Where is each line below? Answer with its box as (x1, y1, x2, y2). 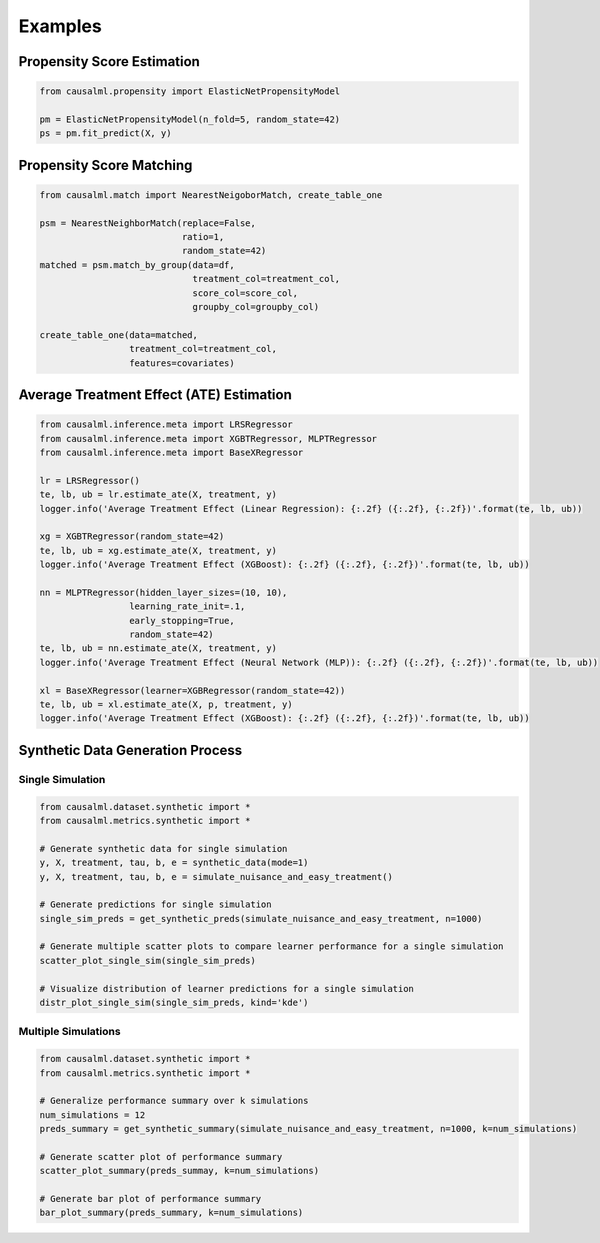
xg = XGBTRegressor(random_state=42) (39, 531, 225, 542)
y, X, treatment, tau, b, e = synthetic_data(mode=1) (39, 857, 309, 869)
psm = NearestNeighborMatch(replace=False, (39, 217, 257, 229)
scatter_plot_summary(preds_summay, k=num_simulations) (39, 1165, 320, 1177)
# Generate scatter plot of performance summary (39, 1151, 283, 1162)
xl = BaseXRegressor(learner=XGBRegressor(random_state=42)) (39, 685, 346, 696)
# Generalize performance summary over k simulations (39, 1095, 309, 1107)
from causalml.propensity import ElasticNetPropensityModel (39, 86, 341, 97)
